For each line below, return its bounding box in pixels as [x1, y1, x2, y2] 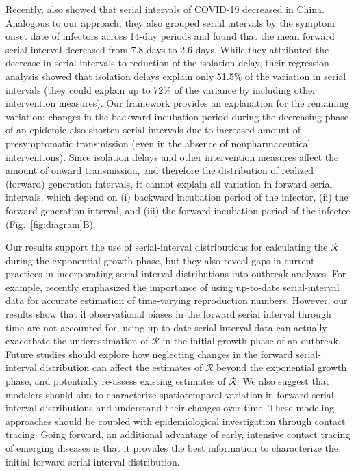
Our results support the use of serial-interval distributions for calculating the [5, 240, 328, 254]
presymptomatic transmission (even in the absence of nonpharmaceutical [5, 136, 311, 150]
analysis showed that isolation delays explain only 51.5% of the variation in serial [5, 68, 346, 83]
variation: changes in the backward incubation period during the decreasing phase [5, 109, 348, 123]
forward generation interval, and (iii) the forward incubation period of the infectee [5, 203, 351, 217]
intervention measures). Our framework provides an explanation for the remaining [5, 96, 349, 110]
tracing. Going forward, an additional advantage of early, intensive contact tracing [5, 427, 351, 442]
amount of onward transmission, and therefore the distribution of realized [5, 163, 314, 177]
